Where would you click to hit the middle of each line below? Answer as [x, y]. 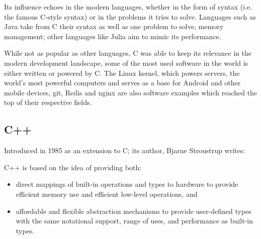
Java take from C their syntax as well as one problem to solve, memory [114, 26]
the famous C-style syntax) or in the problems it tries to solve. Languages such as [130, 16]
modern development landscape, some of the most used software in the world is [126, 63]
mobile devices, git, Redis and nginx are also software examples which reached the [131, 92]
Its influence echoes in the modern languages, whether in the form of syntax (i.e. [128, 7]
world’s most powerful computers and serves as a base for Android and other [122, 83]
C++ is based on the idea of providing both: [73, 167]
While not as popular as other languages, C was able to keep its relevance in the [128, 53]
